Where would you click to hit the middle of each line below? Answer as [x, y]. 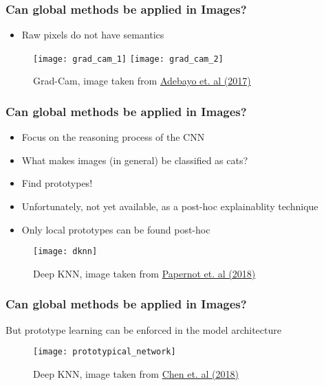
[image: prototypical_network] [105, 352]
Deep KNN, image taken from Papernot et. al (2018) [144, 273]
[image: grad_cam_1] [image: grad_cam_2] [128, 59]
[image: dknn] [65, 252]
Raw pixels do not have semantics [93, 35]
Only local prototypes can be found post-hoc [116, 229]
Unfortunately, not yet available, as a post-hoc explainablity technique [170, 206]
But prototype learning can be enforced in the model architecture [143, 329]
